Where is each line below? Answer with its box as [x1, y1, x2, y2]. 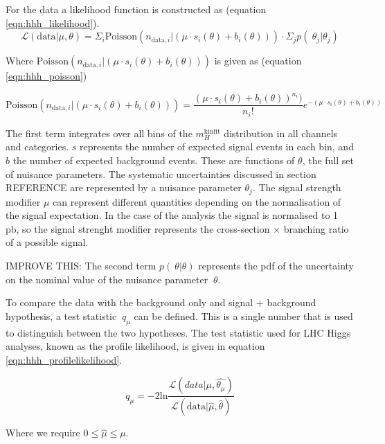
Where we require [6, 425, 80, 440]
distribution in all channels [224, 125, 338, 140]
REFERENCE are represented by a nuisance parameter [6, 180, 242, 195]
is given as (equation [214, 53, 302, 68]
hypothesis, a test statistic [6, 308, 117, 323]
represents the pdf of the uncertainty [198, 258, 354, 272]
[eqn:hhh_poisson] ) [6, 69, 87, 83]
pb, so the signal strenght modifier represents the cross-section [6, 221, 270, 236]
